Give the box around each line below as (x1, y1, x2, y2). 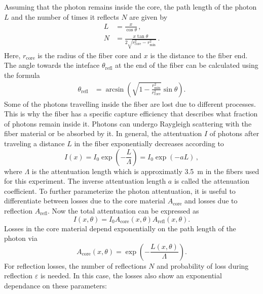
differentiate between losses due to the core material (4, 195, 166, 206)
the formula (4, 70, 40, 80)
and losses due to (184, 195, 238, 206)
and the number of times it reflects (11, 11, 119, 22)
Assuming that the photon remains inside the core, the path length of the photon (4, 2, 257, 12)
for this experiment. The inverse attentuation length (4, 176, 166, 186)
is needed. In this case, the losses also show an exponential (40, 270, 222, 281)
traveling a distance (4, 138, 65, 148)
